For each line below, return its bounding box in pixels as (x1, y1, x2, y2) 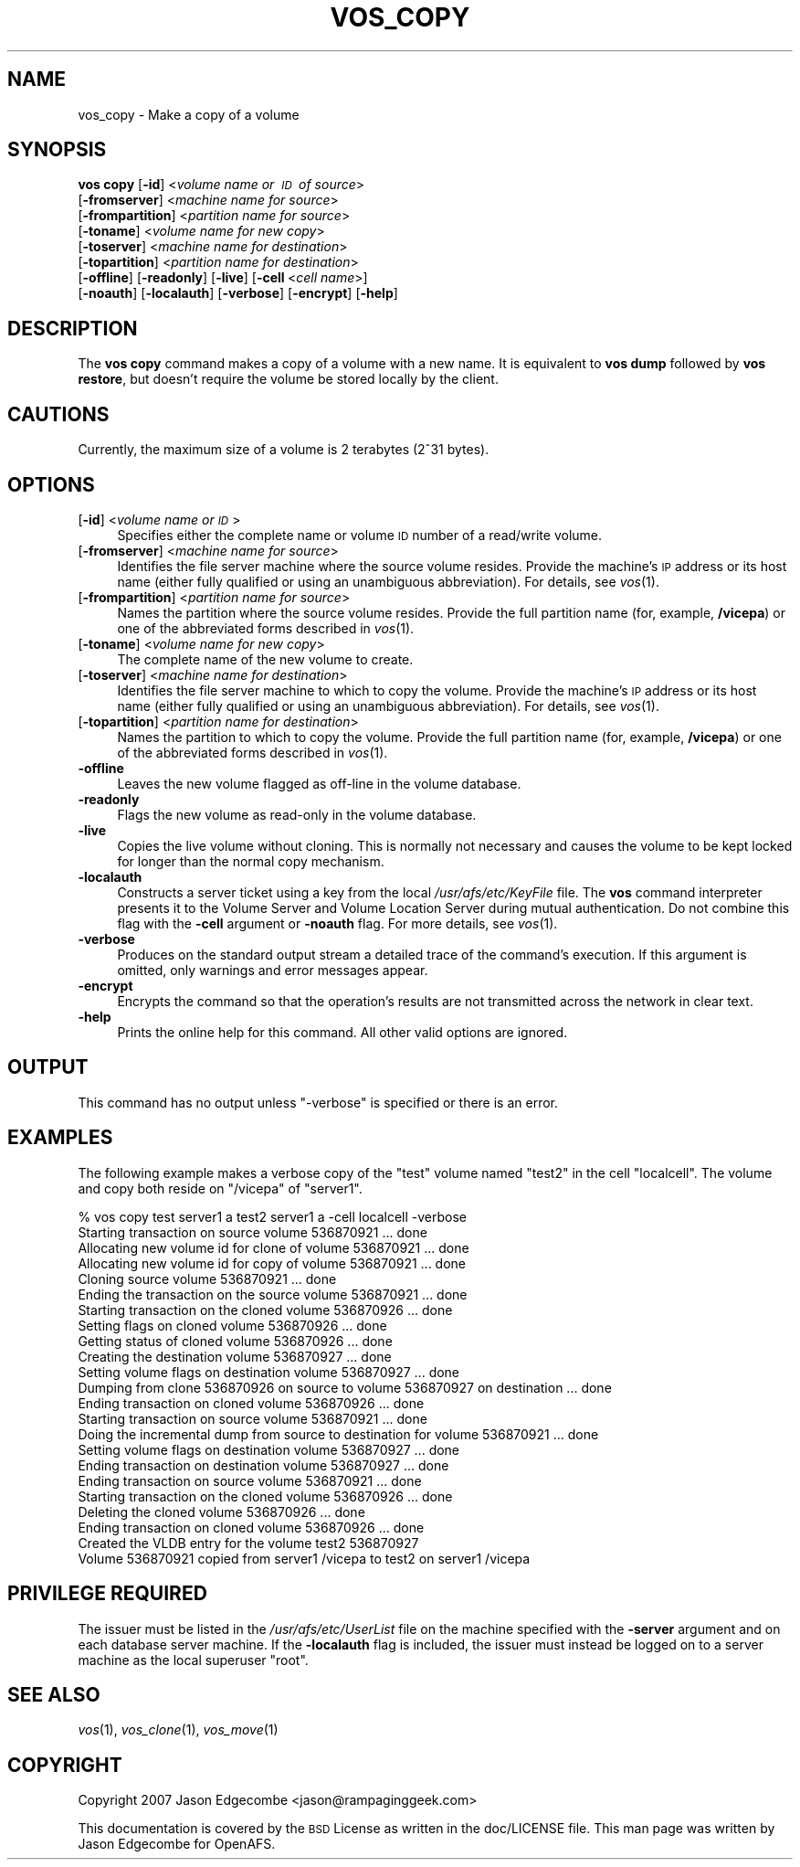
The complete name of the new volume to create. (117, 651, 414, 667)
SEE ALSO (7, 1682, 100, 1706)
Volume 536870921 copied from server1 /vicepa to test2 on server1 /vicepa (78, 1550, 531, 1566)
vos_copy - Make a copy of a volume (78, 106, 300, 122)
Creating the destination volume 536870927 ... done (78, 1348, 392, 1364)
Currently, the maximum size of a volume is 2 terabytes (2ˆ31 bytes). (78, 441, 489, 458)
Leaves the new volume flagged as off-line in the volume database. (117, 775, 521, 791)
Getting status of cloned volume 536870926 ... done (78, 1332, 393, 1349)
